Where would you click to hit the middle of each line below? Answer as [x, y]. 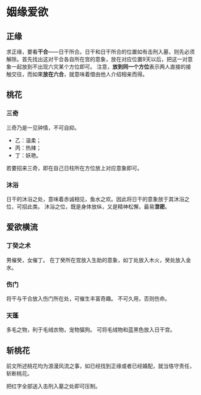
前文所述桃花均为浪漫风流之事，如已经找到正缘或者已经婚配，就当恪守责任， [100, 366]
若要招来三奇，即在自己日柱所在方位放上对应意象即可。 [74, 168]
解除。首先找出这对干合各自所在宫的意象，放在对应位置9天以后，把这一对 [97, 59]
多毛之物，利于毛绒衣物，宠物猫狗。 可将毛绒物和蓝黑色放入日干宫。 [91, 330]
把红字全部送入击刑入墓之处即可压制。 [53, 386]
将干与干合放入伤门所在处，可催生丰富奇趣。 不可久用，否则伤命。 [88, 298]
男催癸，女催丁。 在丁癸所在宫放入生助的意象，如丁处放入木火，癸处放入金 [99, 260]
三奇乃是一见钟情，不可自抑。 [43, 127]
